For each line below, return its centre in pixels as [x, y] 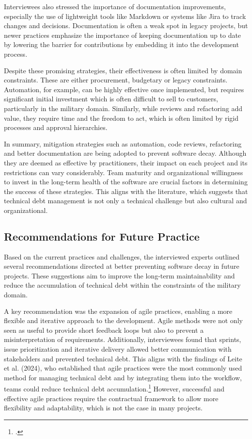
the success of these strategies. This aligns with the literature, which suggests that [126, 191]
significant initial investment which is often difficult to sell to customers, [111, 99]
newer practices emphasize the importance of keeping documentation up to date [123, 35]
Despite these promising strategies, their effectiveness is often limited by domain [123, 70]
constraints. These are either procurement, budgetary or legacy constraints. [116, 80]
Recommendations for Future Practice [102, 236]
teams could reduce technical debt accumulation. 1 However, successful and [114, 388]
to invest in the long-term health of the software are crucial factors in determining [126, 182]
